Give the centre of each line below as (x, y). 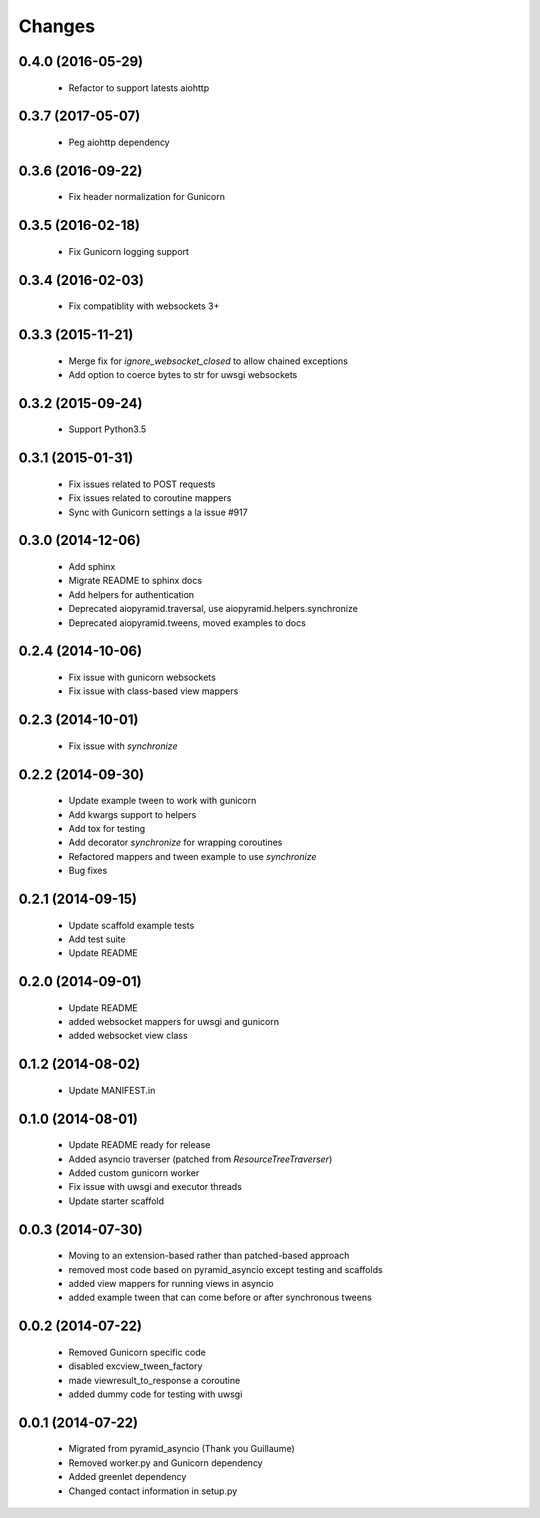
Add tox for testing (107, 828)
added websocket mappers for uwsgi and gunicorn (174, 1022)
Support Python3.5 (107, 429)
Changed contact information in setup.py (153, 1491)
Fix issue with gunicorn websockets (142, 677)
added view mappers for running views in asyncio (171, 1284)
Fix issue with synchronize (123, 746)
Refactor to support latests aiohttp (139, 87)
